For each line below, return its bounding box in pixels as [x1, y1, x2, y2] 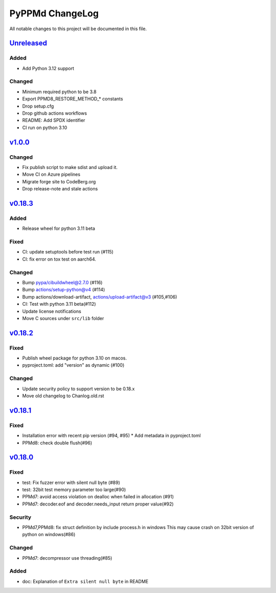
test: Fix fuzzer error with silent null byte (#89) [22, 479, 120, 485]
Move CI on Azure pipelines [22, 172, 81, 178]
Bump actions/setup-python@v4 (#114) [22, 287, 105, 293]
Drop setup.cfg [22, 103, 54, 109]
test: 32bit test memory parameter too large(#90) [22, 486, 126, 493]
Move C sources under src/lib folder [22, 315, 104, 321]
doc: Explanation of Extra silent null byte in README [22, 578, 149, 584]
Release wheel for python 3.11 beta [22, 225, 96, 231]
